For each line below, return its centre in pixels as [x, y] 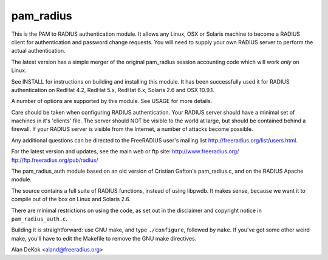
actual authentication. [38, 51]
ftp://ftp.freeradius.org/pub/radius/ [55, 160]
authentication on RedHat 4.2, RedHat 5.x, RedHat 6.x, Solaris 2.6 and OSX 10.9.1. [113, 90]
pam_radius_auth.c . [39, 219]
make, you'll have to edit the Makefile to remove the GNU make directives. [104, 238]
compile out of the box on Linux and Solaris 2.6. [71, 199]
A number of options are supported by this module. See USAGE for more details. [112, 101]
